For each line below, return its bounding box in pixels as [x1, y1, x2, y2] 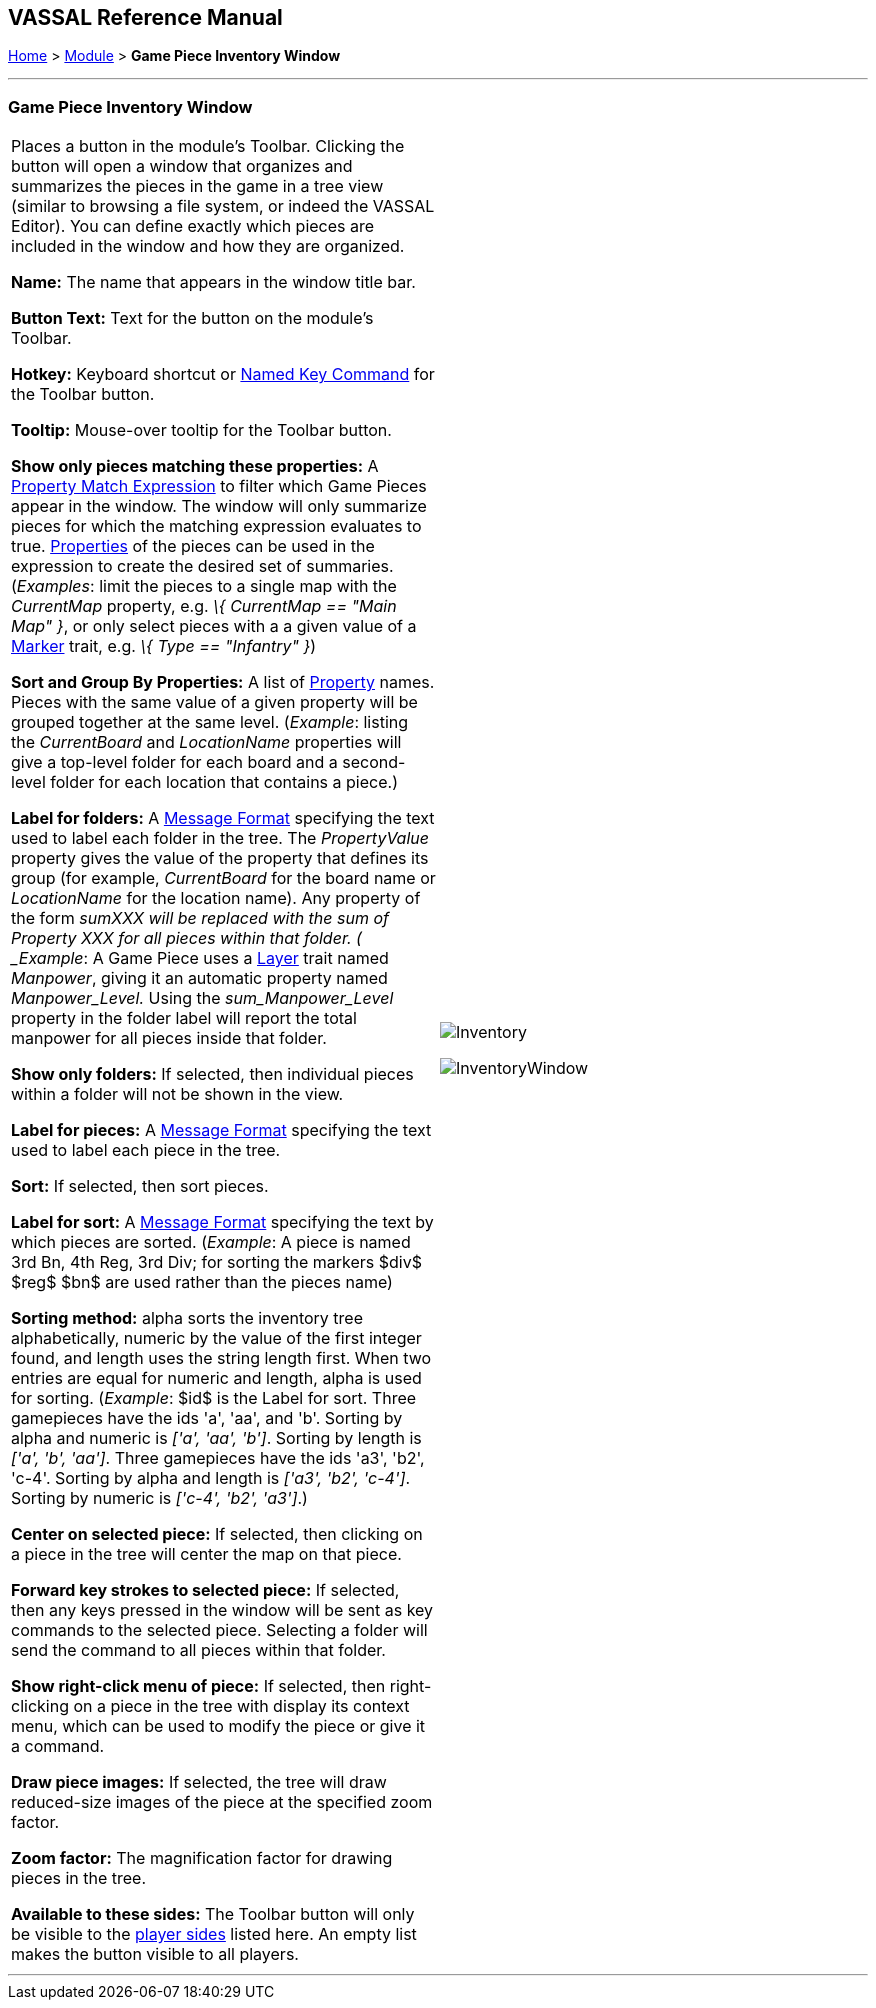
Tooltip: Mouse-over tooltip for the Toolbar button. [11, 420, 392, 441]
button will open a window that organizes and [11, 156, 353, 177]
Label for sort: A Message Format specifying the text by [11, 1212, 434, 1233]
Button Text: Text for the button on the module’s [11, 308, 374, 329]
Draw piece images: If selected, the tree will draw [11, 1772, 387, 1793]
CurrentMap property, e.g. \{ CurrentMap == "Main [11, 596, 397, 617]
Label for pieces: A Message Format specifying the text [11, 1120, 432, 1141]
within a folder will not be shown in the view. [11, 1084, 344, 1105]
